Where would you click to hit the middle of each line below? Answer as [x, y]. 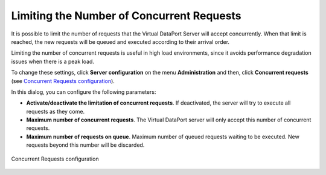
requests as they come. [55, 111]
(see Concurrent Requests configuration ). [63, 81]
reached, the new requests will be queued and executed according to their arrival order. [120, 41]
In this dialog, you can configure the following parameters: [84, 92]
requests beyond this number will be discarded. [85, 145]
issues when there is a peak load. [53, 61]
